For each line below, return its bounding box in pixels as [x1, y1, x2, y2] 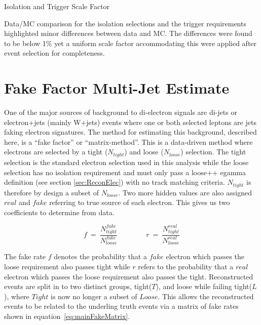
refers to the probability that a [138, 261, 234, 271]
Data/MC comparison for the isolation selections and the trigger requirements [4, 18, 246, 28]
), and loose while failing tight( [156, 281, 252, 292]
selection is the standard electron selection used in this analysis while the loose [4, 156, 249, 167]
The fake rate [4, 251, 46, 262]
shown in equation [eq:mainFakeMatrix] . [4, 310, 130, 321]
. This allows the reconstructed [158, 291, 254, 301]
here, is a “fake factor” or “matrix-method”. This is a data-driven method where [4, 136, 253, 147]
